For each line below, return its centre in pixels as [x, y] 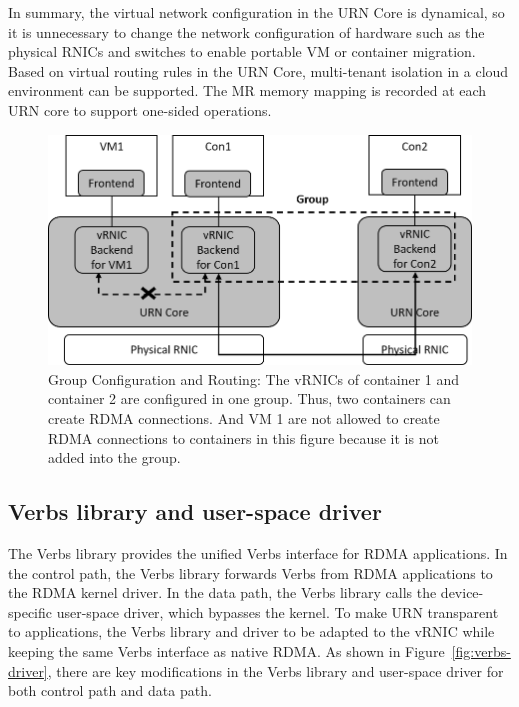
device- [462, 592]
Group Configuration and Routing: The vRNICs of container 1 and [254, 378]
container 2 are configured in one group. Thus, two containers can [249, 398]
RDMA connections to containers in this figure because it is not [243, 437]
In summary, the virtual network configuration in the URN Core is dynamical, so [256, 12]
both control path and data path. [110, 690]
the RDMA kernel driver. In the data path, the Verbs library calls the [222, 592]
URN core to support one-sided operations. [140, 109]
